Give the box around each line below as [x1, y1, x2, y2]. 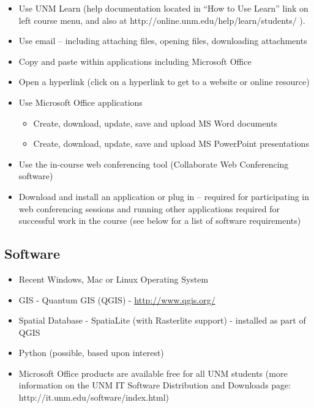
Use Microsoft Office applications [18, 95, 143, 108]
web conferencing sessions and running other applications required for [18, 202, 280, 215]
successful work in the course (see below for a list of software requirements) [18, 214, 301, 227]
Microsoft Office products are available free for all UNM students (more [18, 366, 288, 379]
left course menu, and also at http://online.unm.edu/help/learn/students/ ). [18, 13, 305, 26]
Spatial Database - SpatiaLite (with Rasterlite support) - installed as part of [18, 314, 306, 327]
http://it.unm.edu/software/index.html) [18, 391, 169, 404]
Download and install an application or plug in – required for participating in [18, 190, 310, 202]
